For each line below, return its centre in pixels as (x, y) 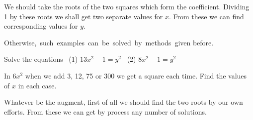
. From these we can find (207, 16)
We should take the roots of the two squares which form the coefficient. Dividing (127, 6)
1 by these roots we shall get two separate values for (84, 16)
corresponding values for (41, 26)
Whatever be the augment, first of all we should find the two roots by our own (124, 102)
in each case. (37, 85)
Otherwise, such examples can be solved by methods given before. (109, 42)
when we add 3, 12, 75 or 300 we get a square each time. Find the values (136, 75)
